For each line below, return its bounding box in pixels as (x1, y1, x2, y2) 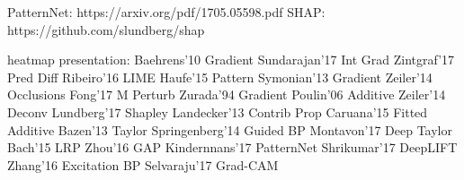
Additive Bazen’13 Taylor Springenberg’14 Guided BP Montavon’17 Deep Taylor (7, 120, 452, 139)
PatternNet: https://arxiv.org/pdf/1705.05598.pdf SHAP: (7, 3, 326, 21)
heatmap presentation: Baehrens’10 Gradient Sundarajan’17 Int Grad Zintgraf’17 (7, 50, 455, 69)
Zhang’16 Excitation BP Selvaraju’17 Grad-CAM (7, 155, 279, 174)
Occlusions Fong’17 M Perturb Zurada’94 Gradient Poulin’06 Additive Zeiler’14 (7, 85, 446, 104)
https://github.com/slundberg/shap (7, 20, 205, 39)
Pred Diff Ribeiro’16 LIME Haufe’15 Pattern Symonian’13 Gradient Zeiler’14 (7, 67, 433, 86)
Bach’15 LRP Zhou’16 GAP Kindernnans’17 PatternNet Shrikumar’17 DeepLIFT (7, 138, 458, 157)
